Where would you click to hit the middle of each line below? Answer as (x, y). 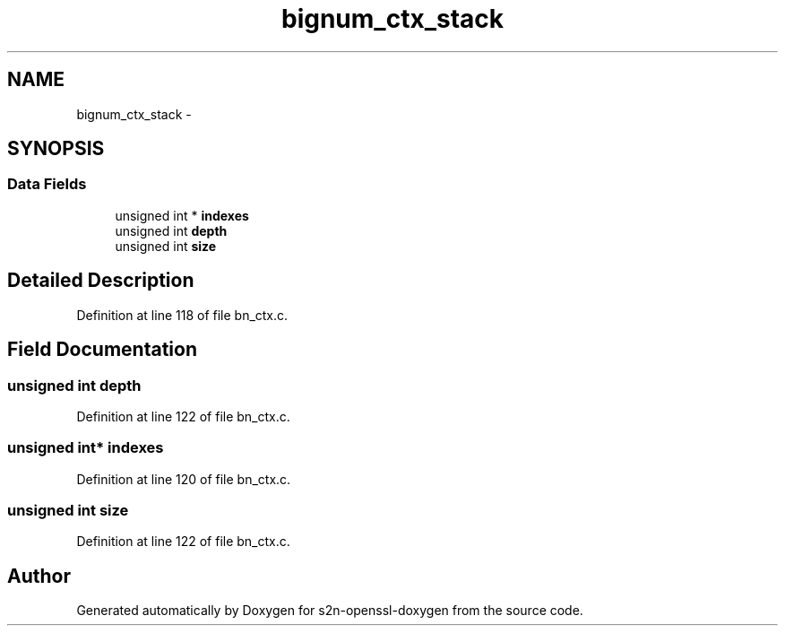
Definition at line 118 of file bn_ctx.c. (182, 315)
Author (39, 576)
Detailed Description (101, 281)
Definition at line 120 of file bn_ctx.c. (184, 479)
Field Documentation (102, 350)
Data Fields (47, 184)
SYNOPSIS (56, 149)
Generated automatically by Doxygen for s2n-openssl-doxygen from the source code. (330, 611)
